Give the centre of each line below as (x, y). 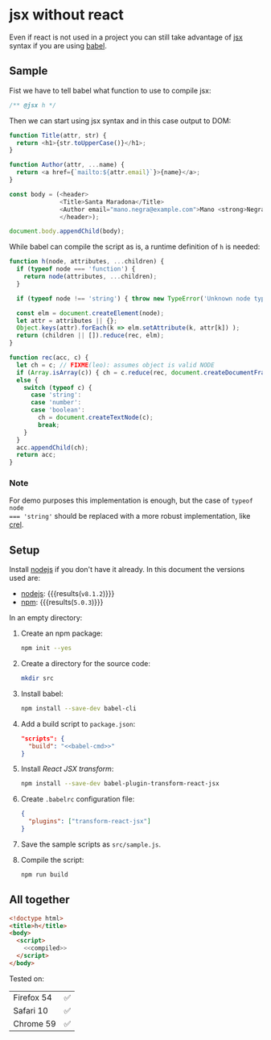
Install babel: (42, 694)
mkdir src (37, 678)
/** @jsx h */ (33, 105)
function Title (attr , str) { (58, 135)
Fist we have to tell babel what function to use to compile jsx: (110, 90)
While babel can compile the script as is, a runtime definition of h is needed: (135, 247)
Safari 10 (31, 1010)
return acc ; (37, 455)
